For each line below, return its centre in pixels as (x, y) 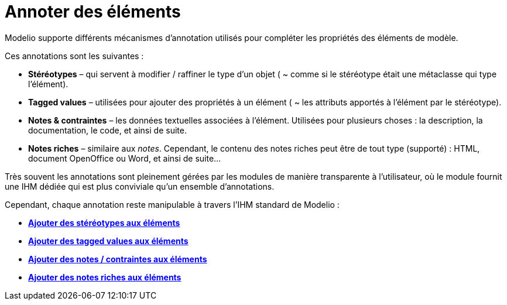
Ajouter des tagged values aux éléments (108, 241)
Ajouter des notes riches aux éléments (105, 277)
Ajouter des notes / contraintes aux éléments (118, 259)
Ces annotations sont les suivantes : (74, 56)
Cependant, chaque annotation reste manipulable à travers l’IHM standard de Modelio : (172, 204)
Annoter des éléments (93, 12)
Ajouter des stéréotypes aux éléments (104, 222)
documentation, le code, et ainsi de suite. (107, 130)
